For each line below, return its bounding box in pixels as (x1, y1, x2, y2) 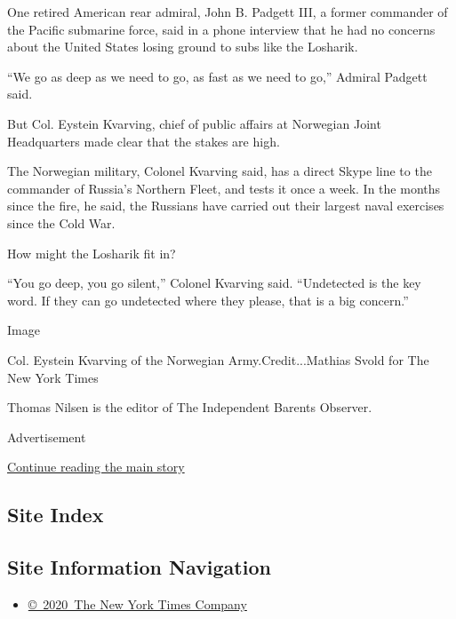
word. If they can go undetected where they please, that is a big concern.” (7, 290, 409, 309)
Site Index (7, 501, 104, 528)
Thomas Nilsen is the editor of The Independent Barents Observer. (7, 398, 372, 417)
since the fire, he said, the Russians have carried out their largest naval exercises (7, 196, 444, 215)
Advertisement (7, 427, 86, 446)
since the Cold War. (7, 213, 116, 232)
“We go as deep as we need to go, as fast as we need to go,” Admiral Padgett (7, 67, 428, 85)
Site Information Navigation (7, 553, 271, 581)
